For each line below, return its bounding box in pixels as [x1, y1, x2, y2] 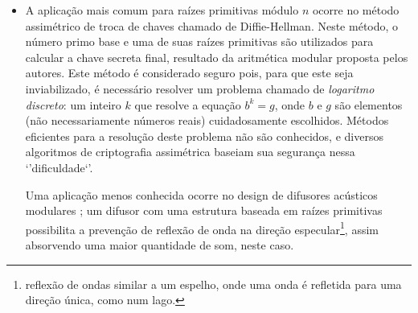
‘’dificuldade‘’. [25, 159, 93, 175]
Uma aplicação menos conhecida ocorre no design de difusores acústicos [25, 186, 378, 203]
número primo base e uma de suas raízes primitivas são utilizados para [25, 33, 374, 50]
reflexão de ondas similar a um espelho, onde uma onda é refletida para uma [25, 275, 402, 292]
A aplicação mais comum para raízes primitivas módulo [25, 2, 299, 18]
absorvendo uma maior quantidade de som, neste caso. [25, 236, 294, 253]
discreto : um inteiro [25, 96, 121, 113]
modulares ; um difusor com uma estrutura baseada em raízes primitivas [25, 202, 383, 219]
